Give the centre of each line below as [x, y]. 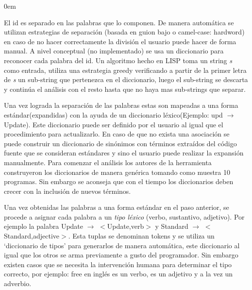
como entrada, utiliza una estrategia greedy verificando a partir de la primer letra [125, 70]
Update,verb [126, 226]
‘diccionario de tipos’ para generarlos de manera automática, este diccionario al [122, 245]
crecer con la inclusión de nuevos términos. [67, 191]
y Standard [172, 226]
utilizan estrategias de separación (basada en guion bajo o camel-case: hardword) [124, 32]
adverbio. [18, 283]
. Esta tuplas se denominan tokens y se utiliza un [141, 236]
